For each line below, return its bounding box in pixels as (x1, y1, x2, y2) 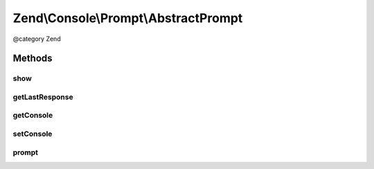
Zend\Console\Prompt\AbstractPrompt (12, 10, 243, 26)
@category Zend (12, 35, 62, 43)
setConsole (12, 129, 53, 139)
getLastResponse (12, 92, 73, 102)
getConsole (12, 111, 53, 121)
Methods (12, 53, 53, 64)
